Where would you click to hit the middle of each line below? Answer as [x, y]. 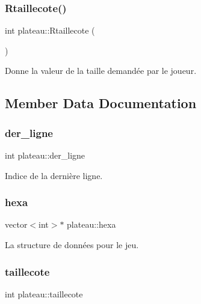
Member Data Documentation [101, 103]
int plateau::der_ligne [45, 155]
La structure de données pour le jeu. [72, 245]
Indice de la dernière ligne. [54, 175]
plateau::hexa [91, 224]
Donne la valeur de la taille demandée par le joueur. [101, 71]
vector [16, 224]
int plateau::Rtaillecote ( [50, 30]
